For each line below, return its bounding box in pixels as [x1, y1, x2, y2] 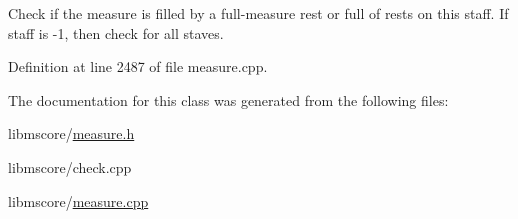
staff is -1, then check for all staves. [8, 22, 224, 43]
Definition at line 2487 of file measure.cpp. [8, 56, 268, 77]
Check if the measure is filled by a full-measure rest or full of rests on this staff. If [8, 3, 509, 23]
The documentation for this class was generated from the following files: [8, 89, 449, 110]
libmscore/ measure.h [8, 123, 135, 144]
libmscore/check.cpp [8, 156, 132, 177]
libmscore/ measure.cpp [8, 190, 149, 211]
